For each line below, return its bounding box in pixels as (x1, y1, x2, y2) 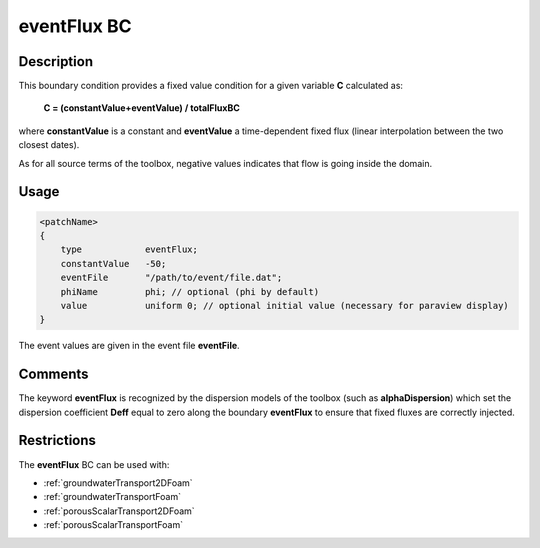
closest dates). (18, 139, 80, 151)
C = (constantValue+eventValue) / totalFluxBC (43, 102, 240, 114)
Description (18, 53, 94, 70)
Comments (18, 366, 89, 383)
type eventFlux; (60, 244, 199, 255)
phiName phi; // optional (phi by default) (60, 286, 320, 297)
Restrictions (18, 432, 97, 449)
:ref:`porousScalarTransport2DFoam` (43, 505, 195, 517)
